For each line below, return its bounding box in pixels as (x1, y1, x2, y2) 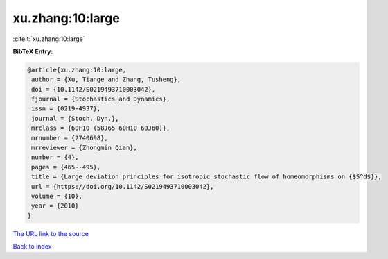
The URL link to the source (12, 229, 89, 237)
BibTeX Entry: (12, 47, 53, 56)
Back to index (12, 242, 52, 251)
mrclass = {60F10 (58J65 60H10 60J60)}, (31, 124, 170, 132)
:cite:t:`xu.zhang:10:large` (12, 35, 86, 43)
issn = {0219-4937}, (31, 105, 101, 112)
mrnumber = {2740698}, (31, 134, 109, 142)
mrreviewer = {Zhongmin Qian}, (31, 144, 138, 152)
